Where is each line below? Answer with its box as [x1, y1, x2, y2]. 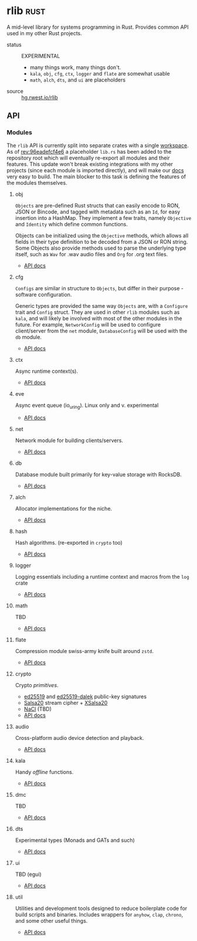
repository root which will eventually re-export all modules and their [6, 154, 171, 161]
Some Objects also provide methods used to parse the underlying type [15, 244, 186, 252]
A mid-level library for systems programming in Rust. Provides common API [6, 23, 189, 30]
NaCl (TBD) [23, 705, 52, 713]
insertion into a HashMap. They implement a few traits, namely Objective [15, 214, 192, 221]
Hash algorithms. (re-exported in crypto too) [15, 539, 123, 546]
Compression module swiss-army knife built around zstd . [15, 648, 154, 655]
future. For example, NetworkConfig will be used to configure [15, 321, 161, 328]
